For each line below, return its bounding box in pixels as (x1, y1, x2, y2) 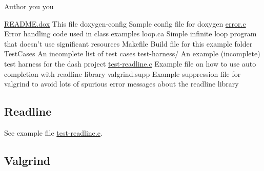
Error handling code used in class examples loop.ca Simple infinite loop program (4, 28, 257, 39)
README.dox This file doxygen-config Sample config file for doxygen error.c (4, 18, 246, 29)
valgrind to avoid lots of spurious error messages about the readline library (4, 78, 239, 89)
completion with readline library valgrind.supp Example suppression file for (4, 68, 241, 79)
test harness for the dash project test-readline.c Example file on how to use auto (4, 58, 256, 69)
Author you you (4, 1, 54, 11)
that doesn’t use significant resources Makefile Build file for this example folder (4, 38, 253, 49)
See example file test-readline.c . (4, 127, 103, 138)
